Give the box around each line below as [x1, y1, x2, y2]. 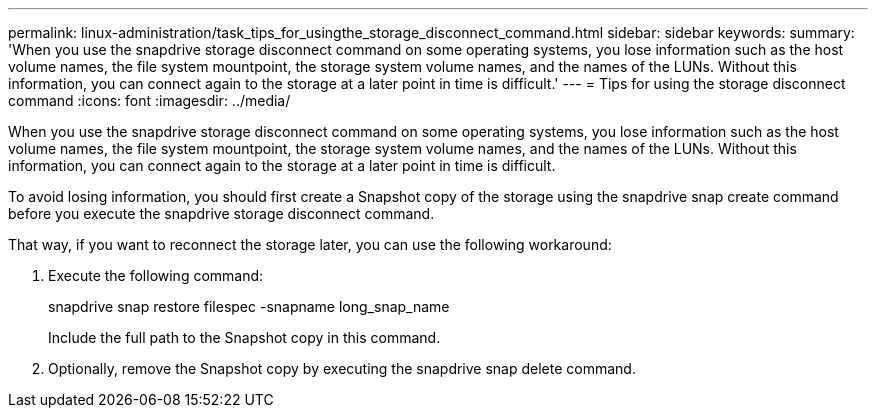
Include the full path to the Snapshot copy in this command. [48, 329, 441, 346]
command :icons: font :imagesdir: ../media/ [8, 92, 291, 109]
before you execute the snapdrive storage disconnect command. [8, 205, 435, 222]
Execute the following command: [48, 267, 264, 284]
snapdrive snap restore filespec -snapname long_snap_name [48, 298, 450, 315]
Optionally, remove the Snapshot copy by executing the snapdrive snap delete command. [48, 360, 636, 377]
